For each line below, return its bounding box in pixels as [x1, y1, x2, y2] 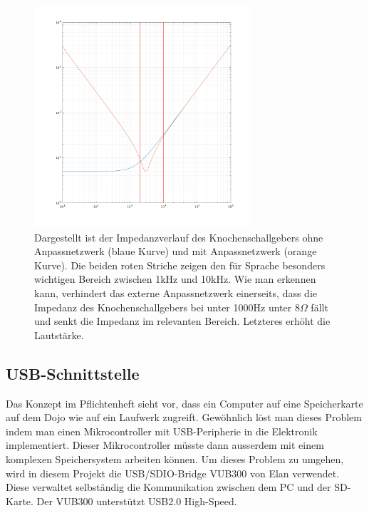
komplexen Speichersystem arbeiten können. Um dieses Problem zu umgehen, [6, 451, 344, 466]
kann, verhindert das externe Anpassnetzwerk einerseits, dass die [34, 285, 317, 300]
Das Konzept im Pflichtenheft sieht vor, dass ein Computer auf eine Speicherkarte [6, 395, 363, 410]
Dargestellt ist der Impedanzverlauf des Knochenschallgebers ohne [34, 229, 323, 244]
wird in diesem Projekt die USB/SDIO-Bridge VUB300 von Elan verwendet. [6, 465, 340, 480]
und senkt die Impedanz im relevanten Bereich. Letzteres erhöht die [34, 313, 331, 328]
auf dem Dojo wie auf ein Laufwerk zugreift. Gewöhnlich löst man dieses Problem [6, 410, 362, 425]
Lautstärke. [34, 327, 84, 342]
